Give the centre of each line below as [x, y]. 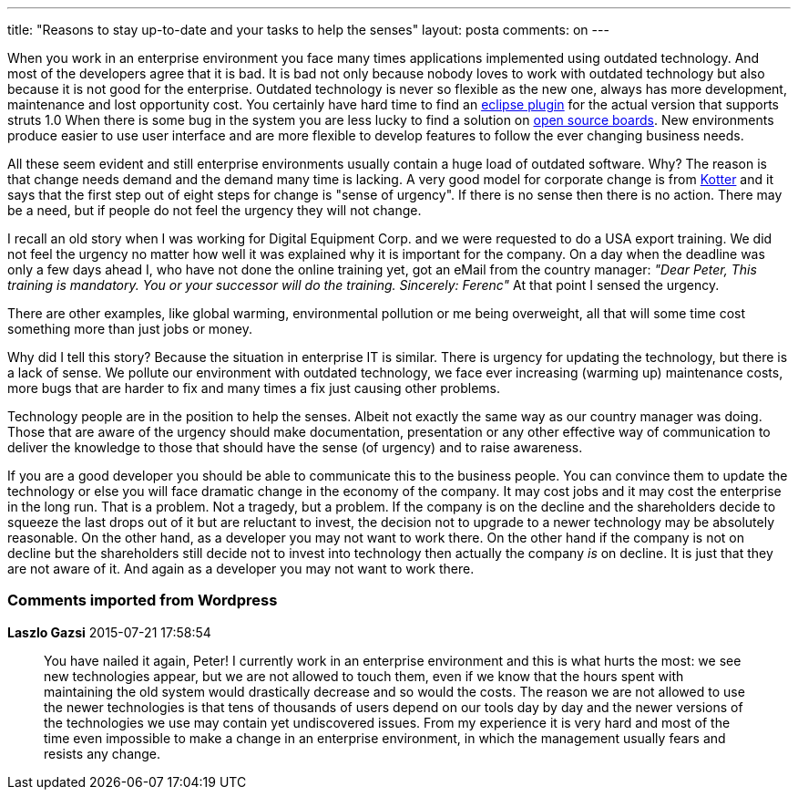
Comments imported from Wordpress [143, 600]
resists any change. [102, 753]
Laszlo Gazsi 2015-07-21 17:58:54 [109, 632]
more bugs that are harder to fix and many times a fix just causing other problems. [254, 388]
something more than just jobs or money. [130, 329]
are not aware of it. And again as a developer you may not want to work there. [241, 569]
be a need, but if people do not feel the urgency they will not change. [215, 210]
